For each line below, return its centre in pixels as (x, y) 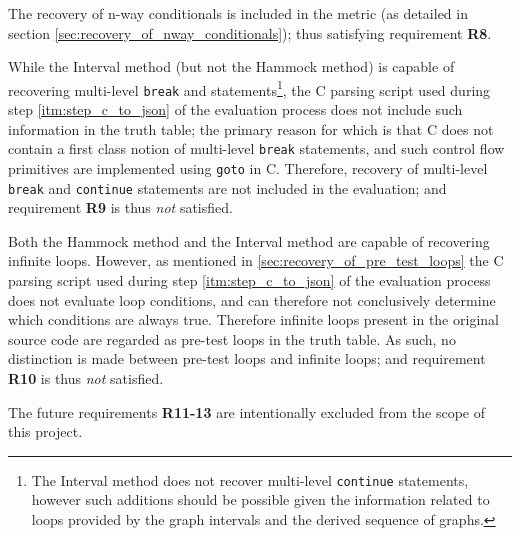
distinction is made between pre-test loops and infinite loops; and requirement (247, 358)
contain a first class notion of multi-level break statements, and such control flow (256, 148)
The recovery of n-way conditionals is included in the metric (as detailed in (238, 13)
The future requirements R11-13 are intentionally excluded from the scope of (247, 411)
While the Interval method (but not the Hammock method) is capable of (231, 66)
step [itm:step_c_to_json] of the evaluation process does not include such (235, 109)
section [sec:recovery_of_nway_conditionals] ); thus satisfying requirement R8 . (250, 32)
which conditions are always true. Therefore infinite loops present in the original (253, 319)
